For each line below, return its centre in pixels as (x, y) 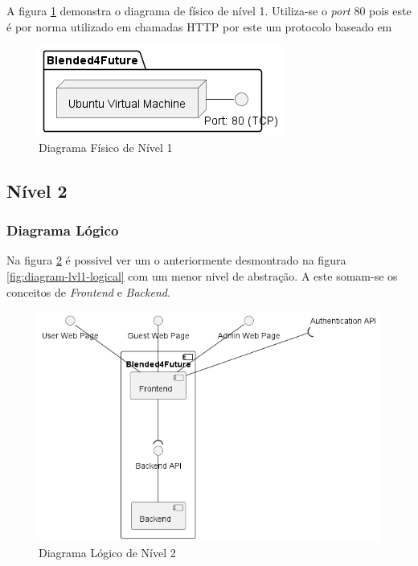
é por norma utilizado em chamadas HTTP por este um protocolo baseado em (199, 26)
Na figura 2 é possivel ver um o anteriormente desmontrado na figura (176, 260)
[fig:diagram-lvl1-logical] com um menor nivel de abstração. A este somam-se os (202, 275)
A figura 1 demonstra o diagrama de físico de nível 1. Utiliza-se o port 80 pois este (209, 10)
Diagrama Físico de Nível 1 (106, 147)
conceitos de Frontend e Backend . (88, 291)
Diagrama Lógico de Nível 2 (107, 552)
